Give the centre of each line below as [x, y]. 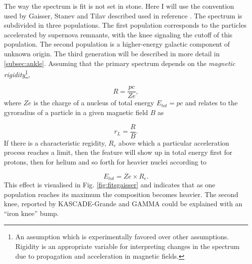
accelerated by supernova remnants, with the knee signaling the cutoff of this [118, 34]
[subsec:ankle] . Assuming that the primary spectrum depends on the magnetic [120, 63]
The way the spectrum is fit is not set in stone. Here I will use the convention [119, 6]
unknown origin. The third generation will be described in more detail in [112, 53]
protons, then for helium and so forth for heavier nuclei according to [105, 161]
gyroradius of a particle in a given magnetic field [76, 112]
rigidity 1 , [17, 74]
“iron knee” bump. [31, 213]
